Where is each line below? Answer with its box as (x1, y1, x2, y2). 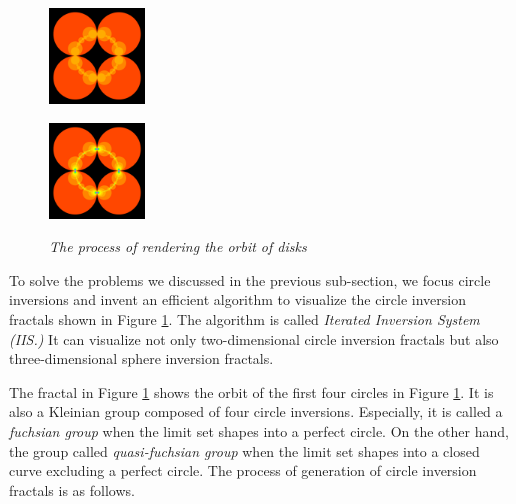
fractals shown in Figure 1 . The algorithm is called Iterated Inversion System (9, 308, 480, 329)
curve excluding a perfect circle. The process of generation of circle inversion (9, 460, 477, 481)
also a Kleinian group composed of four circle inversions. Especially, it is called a (9, 401, 503, 422)
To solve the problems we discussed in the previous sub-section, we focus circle (9, 269, 491, 290)
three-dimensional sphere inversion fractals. (9, 348, 274, 369)
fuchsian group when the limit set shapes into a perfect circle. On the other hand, (9, 420, 509, 441)
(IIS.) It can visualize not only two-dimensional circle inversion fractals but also (9, 328, 499, 349)
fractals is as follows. (9, 479, 135, 500)
